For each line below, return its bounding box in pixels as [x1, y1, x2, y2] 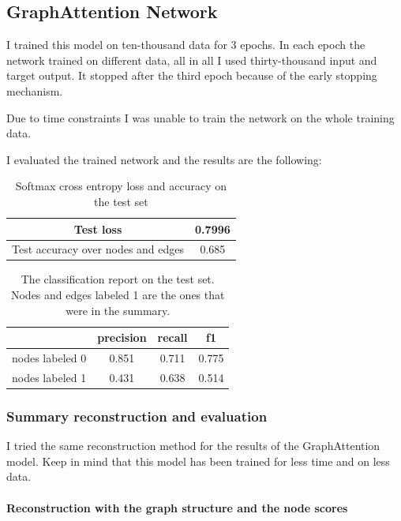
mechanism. [6, 82, 63, 99]
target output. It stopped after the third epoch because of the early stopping [6, 67, 377, 84]
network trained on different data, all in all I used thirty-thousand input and [6, 51, 377, 68]
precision [97, 329, 147, 346]
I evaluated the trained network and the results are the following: [6, 151, 322, 167]
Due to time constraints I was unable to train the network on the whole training [6, 109, 395, 126]
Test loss [73, 220, 122, 237]
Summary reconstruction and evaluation [6, 406, 268, 425]
